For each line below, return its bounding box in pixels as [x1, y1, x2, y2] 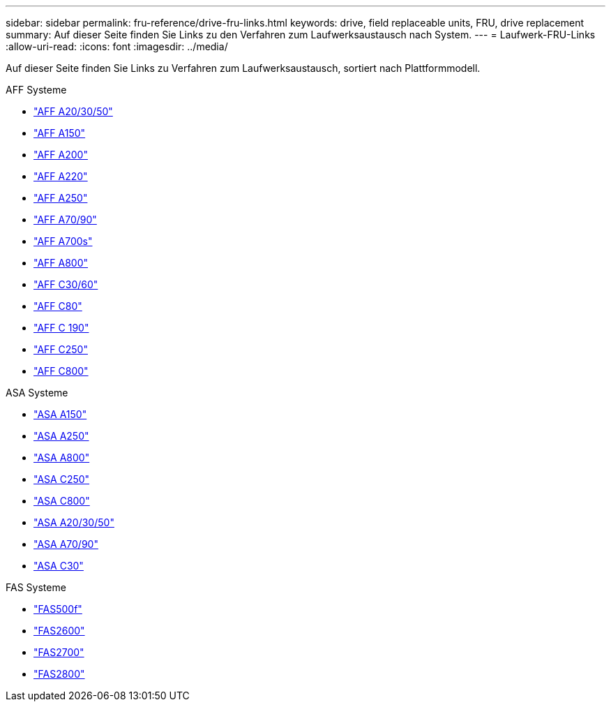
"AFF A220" [33, 170, 88, 182]
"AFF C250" [33, 343, 88, 355]
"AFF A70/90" [33, 214, 97, 225]
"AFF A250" [33, 192, 88, 204]
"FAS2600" [33, 625, 85, 637]
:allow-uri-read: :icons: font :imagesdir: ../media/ [6, 40, 228, 52]
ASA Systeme [6, 387, 68, 399]
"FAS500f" [33, 603, 82, 615]
